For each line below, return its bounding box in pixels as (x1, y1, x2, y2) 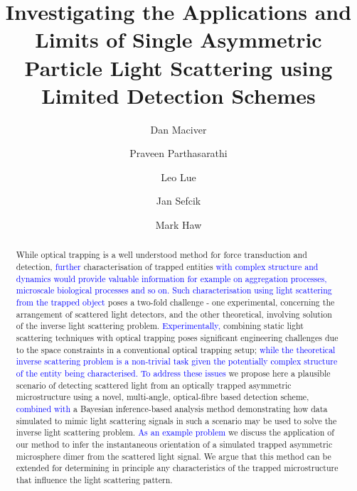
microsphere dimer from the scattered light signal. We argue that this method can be (16, 450, 331, 462)
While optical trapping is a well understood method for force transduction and (16, 249, 307, 261)
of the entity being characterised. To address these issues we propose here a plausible (16, 367, 331, 379)
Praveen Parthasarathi (129, 146, 228, 161)
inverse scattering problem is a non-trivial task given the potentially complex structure (16, 355, 338, 367)
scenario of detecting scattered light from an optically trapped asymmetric (16, 379, 292, 391)
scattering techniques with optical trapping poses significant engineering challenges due (16, 332, 339, 344)
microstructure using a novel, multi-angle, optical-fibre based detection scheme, (16, 391, 309, 403)
